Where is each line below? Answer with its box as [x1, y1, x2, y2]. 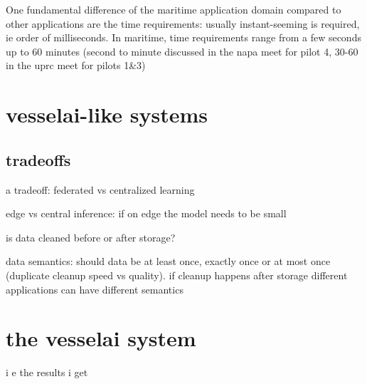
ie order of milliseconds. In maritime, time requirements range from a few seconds [6, 30, 361, 45]
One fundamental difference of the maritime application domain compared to [6, 2, 341, 16]
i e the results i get [6, 365, 88, 380]
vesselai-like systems [6, 100, 208, 129]
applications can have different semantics [6, 281, 183, 296]
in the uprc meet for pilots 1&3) [6, 58, 146, 73]
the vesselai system [6, 323, 196, 353]
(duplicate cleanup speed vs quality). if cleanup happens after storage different [6, 267, 348, 282]
